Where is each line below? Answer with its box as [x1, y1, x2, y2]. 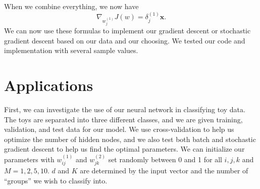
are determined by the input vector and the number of [80, 165, 248, 176]
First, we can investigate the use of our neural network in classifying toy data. [4, 104, 245, 115]
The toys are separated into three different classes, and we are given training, [4, 114, 243, 124]
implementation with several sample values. [4, 45, 138, 56]
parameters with [4, 154, 55, 164]
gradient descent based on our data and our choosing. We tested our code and [4, 35, 245, 45]
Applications [4, 75, 93, 96]
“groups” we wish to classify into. [4, 175, 108, 185]
